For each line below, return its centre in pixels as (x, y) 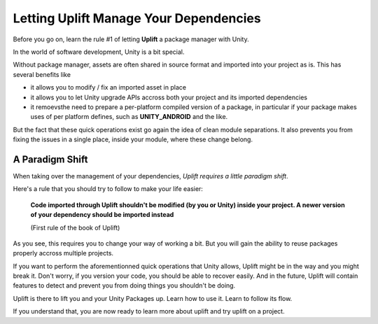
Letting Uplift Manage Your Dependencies (137, 18)
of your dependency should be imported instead (102, 215)
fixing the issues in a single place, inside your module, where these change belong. (133, 139)
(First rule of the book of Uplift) (75, 227)
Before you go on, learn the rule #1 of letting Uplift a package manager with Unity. (131, 39)
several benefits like (42, 74)
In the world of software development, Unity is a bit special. (99, 52)
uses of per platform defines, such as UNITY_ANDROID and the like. (129, 117)
